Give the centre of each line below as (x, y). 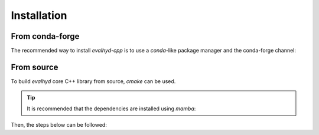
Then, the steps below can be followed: (59, 125)
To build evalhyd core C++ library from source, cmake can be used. (93, 81)
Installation (39, 15)
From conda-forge (45, 36)
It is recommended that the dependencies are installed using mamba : (111, 108)
